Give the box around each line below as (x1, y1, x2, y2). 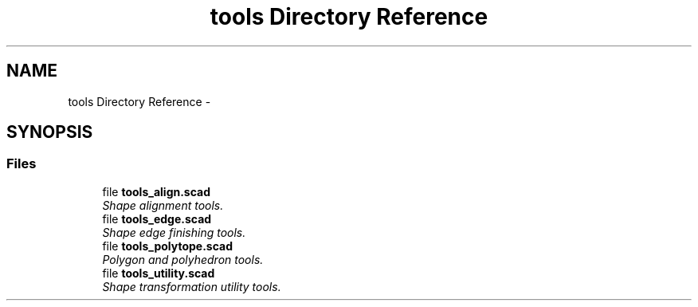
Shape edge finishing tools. (102, 225, 246, 239)
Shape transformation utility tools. (102, 279, 281, 293)
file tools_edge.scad (102, 211, 212, 226)
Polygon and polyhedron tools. (102, 252, 264, 266)
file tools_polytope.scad (102, 238, 233, 253)
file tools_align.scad (102, 184, 211, 199)
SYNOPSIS (6, 122, 93, 143)
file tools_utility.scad (102, 266, 215, 280)
